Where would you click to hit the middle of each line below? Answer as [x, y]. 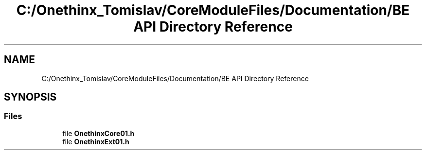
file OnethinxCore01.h [98, 133]
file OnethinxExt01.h [96, 141]
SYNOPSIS [30, 97]
